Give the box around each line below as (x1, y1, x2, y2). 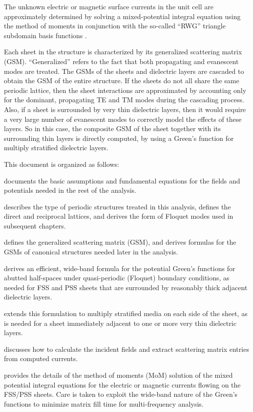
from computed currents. (4, 353, 78, 364)
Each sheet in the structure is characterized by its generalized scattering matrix (4, 46, 242, 57)
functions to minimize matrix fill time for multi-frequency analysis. (4, 398, 204, 409)
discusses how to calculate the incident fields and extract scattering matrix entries (4, 343, 249, 354)
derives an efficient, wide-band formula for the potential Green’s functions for (4, 263, 235, 273)
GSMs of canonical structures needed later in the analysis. (4, 247, 178, 257)
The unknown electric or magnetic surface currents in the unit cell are (4, 1, 213, 11)
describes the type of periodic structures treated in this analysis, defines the (4, 201, 231, 211)
